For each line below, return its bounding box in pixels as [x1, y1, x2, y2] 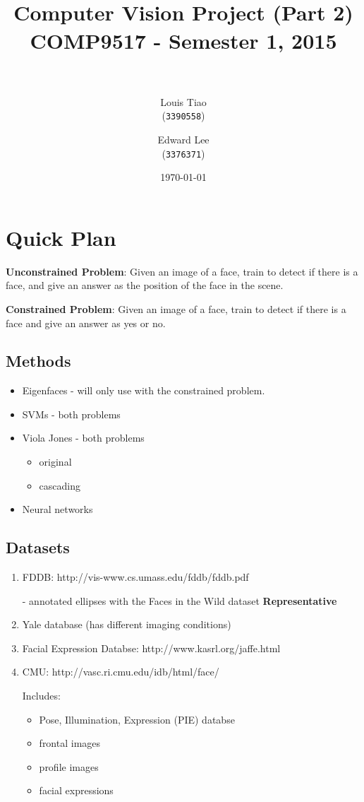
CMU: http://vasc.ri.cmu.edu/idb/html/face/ [22, 664, 219, 679]
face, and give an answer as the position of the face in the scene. [6, 278, 284, 293]
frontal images [39, 736, 101, 750]
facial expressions [39, 783, 114, 798]
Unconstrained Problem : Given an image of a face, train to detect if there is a [6, 264, 358, 278]
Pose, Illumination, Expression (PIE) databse [39, 712, 235, 726]
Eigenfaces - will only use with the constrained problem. [22, 383, 265, 398]
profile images [39, 759, 99, 774]
